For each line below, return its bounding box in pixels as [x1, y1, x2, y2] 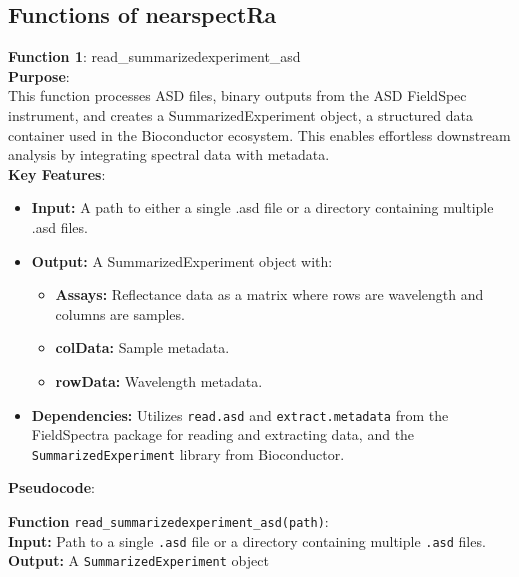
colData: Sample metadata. [55, 337, 230, 358]
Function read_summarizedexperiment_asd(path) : [8, 511, 329, 532]
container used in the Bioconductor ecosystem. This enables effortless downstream [8, 124, 511, 145]
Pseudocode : [8, 477, 96, 498]
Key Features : [8, 163, 106, 184]
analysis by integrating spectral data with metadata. [8, 144, 330, 165]
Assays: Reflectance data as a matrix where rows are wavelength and [55, 284, 484, 305]
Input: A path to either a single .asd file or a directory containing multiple [31, 197, 494, 218]
